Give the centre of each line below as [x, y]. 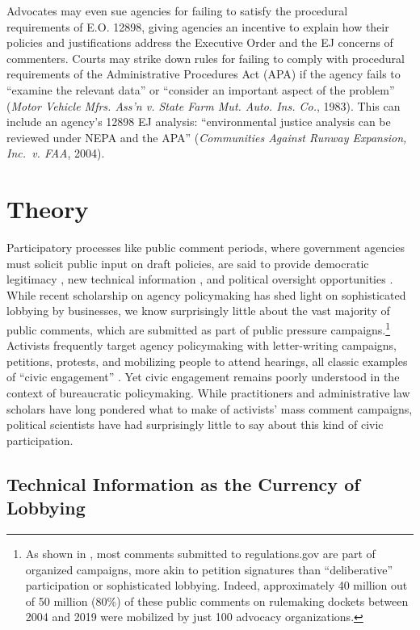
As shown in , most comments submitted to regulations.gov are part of [200, 554]
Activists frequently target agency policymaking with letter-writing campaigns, [202, 345]
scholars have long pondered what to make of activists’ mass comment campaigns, [210, 408]
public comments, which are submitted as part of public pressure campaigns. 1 [199, 328]
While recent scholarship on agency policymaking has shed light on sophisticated [206, 294]
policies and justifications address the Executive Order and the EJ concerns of [200, 42]
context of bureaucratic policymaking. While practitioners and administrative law [208, 393]
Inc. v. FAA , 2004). [56, 153]
